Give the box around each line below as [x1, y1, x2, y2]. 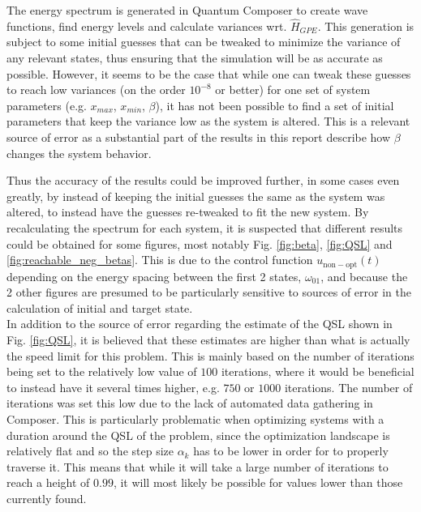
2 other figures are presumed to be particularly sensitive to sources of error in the [6, 284, 411, 301]
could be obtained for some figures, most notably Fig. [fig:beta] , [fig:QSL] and [6, 235, 393, 252]
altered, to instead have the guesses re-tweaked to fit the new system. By [6, 203, 369, 220]
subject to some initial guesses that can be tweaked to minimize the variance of [6, 33, 401, 50]
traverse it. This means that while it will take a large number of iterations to [6, 458, 389, 475]
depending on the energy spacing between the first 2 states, [6, 267, 302, 284]
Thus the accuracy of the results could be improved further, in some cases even [6, 172, 400, 189]
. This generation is [317, 17, 415, 34]
